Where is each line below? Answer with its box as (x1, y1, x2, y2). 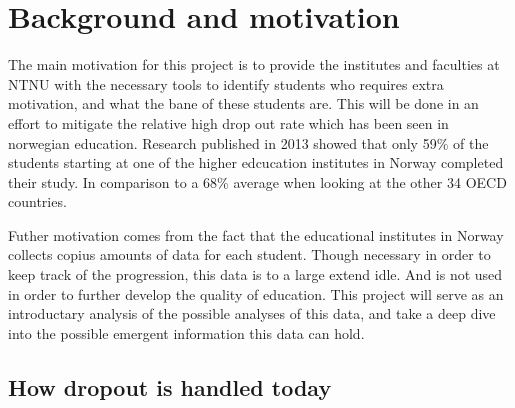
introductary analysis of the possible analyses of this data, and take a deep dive (8, 303, 496, 324)
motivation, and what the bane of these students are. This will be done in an (8, 93, 479, 114)
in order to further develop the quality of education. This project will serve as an (8, 283, 504, 304)
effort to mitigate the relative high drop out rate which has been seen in (8, 112, 449, 133)
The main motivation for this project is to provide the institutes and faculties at (8, 54, 500, 75)
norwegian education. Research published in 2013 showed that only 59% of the (8, 132, 489, 153)
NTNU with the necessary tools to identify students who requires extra (8, 73, 444, 94)
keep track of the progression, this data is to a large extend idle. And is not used (8, 264, 503, 285)
